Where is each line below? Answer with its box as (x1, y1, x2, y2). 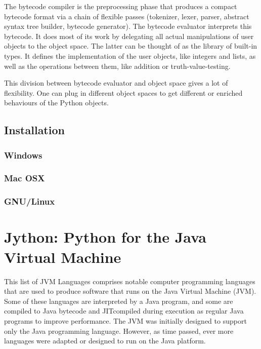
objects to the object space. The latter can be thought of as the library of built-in (4, 41, 257, 51)
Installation (4, 122, 65, 138)
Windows (4, 148, 42, 161)
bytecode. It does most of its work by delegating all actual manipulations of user (4, 30, 254, 41)
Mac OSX (4, 172, 45, 184)
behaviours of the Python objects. (4, 97, 109, 108)
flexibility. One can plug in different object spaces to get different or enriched (4, 87, 243, 98)
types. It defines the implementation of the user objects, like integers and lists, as (4, 50, 256, 61)
